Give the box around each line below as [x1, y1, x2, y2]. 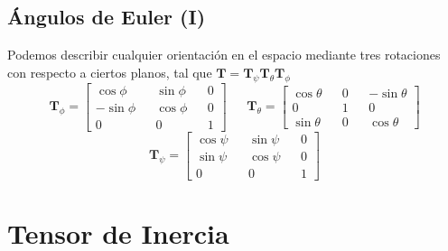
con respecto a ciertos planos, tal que [7, 62, 212, 81]
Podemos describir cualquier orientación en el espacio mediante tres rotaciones [7, 45, 441, 64]
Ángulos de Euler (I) [7, 3, 206, 31]
